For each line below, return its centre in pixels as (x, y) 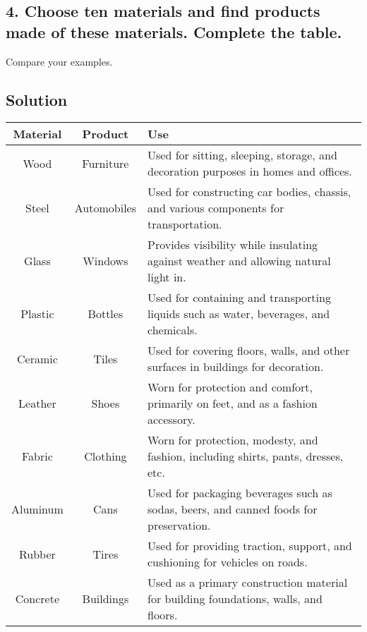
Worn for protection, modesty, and (233, 440)
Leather (37, 403)
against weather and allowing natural (239, 261)
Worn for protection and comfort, (230, 387)
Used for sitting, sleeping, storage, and (242, 155)
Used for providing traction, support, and (250, 546)
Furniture (106, 163)
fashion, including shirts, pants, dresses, (246, 456)
